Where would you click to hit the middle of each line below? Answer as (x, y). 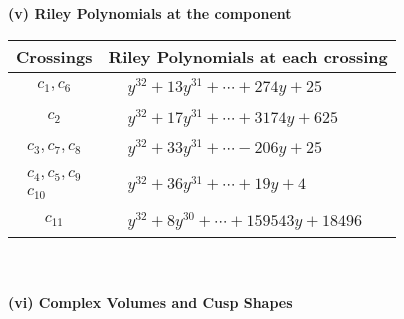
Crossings (54, 56)
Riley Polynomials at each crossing (248, 56)
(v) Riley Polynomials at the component (150, 13)
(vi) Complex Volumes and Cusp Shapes (150, 302)
